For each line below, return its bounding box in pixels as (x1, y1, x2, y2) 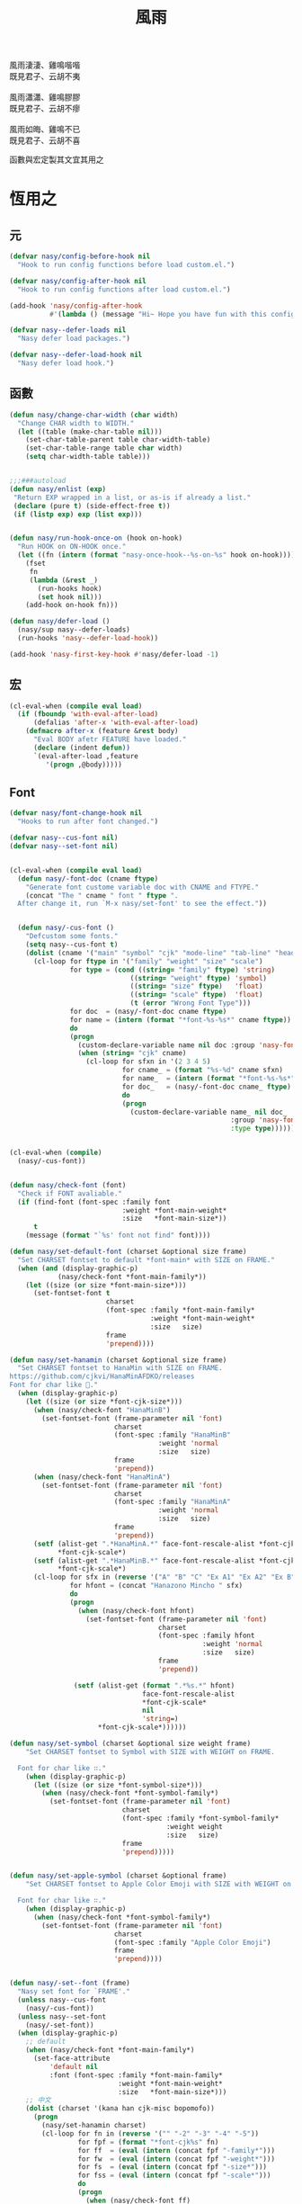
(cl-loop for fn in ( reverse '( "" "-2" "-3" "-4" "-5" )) (41, 2128, 259, 2138)
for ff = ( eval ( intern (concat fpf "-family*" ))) (77, 2146, 276, 2155)
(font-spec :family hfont (157, 1631, 255, 1641)
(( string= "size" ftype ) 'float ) (129, 981, 263, 991)
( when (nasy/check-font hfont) (77, 1606, 195, 1615)
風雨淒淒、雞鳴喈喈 (9, 59, 81, 71)
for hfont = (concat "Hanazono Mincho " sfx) (69, 1581, 244, 1590)
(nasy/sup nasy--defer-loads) (17, 625, 130, 634)
